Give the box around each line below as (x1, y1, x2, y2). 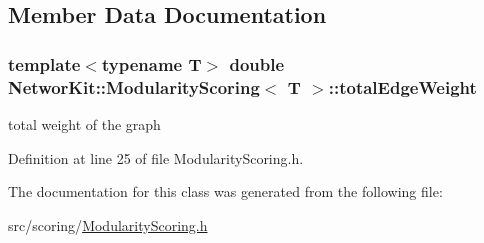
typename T (101, 51, 202, 76)
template (8, 51, 81, 76)
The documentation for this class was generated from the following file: (8, 181, 443, 202)
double (229, 51, 285, 76)
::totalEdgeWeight (328, 74, 477, 99)
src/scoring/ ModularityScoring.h (8, 214, 208, 235)
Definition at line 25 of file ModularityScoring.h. (8, 147, 304, 168)
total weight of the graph (8, 113, 161, 134)
